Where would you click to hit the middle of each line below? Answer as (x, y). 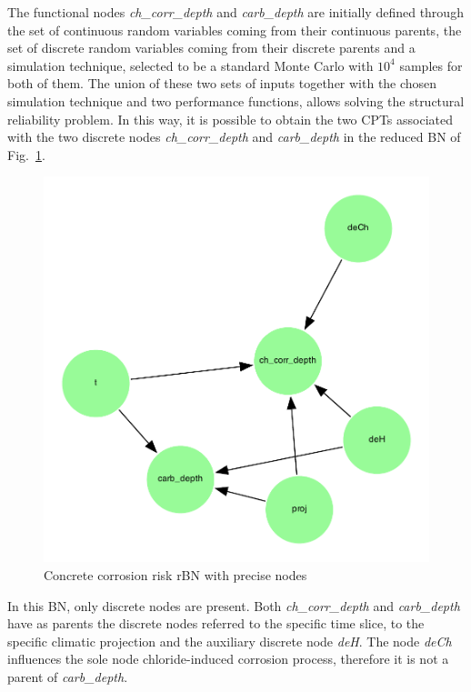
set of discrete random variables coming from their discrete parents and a (211, 48)
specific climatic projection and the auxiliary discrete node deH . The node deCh (230, 641)
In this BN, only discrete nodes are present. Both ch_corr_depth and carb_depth (234, 605)
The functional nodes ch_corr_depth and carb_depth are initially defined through (235, 12)
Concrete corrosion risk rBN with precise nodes (175, 574)
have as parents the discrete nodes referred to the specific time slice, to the (216, 623)
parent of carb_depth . (68, 676)
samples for (431, 65)
